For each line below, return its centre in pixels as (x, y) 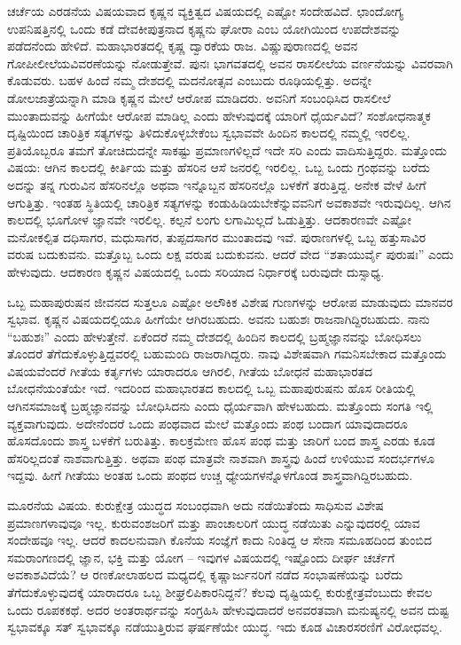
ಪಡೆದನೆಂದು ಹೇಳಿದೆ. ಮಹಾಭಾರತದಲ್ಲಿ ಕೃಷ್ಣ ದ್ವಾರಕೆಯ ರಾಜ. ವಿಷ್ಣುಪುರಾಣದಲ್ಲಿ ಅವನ (183, 46)
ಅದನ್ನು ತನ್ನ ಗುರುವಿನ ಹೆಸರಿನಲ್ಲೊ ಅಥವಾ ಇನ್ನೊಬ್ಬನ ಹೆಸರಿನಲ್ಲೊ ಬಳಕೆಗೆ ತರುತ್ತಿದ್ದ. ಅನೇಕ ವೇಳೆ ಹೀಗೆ (217, 184)
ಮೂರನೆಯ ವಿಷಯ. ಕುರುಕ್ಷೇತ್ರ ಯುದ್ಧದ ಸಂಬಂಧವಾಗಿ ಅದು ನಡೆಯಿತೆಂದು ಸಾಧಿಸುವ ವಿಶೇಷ (195, 505)
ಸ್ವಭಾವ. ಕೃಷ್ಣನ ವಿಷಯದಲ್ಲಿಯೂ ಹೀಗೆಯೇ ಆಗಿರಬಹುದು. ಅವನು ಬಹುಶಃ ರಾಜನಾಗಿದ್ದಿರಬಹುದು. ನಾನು (219, 319)
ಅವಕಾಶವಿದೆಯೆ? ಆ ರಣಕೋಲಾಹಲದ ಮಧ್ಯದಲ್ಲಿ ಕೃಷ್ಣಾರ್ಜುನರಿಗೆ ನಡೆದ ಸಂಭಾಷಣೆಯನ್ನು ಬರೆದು (205, 574)
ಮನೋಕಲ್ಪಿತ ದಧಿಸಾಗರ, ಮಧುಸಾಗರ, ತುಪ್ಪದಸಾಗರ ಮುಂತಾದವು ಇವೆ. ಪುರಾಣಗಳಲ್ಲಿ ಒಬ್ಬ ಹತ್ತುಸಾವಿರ (217, 236)
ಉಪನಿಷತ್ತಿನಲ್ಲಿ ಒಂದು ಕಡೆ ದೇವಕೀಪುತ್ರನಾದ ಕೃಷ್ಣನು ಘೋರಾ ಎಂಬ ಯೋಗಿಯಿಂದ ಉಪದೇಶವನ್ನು (204, 28)
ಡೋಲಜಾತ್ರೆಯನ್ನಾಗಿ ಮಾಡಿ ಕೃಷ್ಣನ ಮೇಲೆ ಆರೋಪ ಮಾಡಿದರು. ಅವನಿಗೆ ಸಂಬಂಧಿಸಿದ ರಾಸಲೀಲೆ (199, 97)
